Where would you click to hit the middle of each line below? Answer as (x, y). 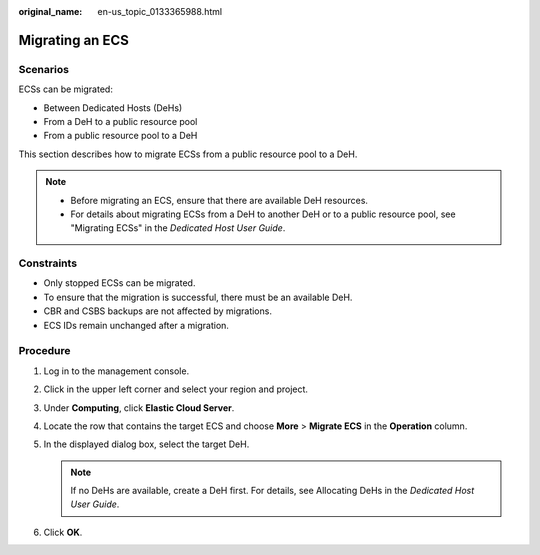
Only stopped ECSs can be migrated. (119, 283)
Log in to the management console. (116, 371)
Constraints (48, 263)
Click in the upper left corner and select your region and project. (176, 389)
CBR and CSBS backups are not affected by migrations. (157, 311)
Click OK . (63, 532)
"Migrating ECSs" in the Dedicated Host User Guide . (178, 228)
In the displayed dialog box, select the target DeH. (146, 444)
